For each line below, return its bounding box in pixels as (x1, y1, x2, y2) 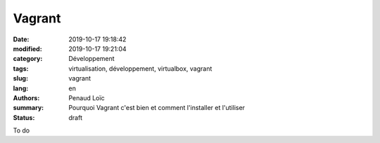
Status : (13, 113, 35, 122)
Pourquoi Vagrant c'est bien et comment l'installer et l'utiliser (68, 104, 246, 112)
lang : (13, 84, 29, 93)
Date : (13, 35, 30, 43)
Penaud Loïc (68, 93, 105, 102)
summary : (13, 104, 44, 112)
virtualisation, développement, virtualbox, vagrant (68, 64, 213, 73)
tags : (13, 64, 29, 73)
